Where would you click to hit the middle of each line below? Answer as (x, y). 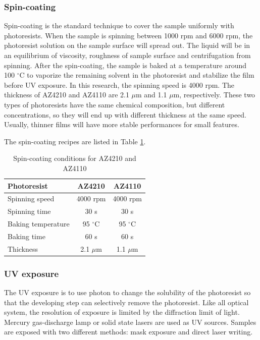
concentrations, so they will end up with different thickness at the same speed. (125, 114)
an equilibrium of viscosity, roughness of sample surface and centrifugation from (127, 55)
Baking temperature (39, 224)
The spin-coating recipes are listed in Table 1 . (75, 141)
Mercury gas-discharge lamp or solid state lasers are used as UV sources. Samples (130, 322)
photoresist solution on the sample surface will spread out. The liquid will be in (127, 45)
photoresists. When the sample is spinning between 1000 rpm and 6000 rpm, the (128, 35)
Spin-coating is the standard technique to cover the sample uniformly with (119, 25)
